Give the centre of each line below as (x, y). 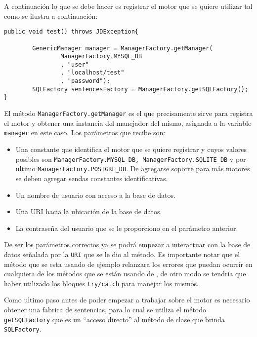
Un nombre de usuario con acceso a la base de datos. (95, 195)
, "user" (75, 64)
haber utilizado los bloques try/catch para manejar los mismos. (101, 283)
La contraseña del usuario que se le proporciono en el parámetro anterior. (127, 228)
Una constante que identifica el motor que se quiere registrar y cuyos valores (131, 149)
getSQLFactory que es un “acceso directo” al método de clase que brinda (114, 319)
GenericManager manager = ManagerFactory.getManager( (123, 48)
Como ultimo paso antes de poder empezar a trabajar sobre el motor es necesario (127, 300)
